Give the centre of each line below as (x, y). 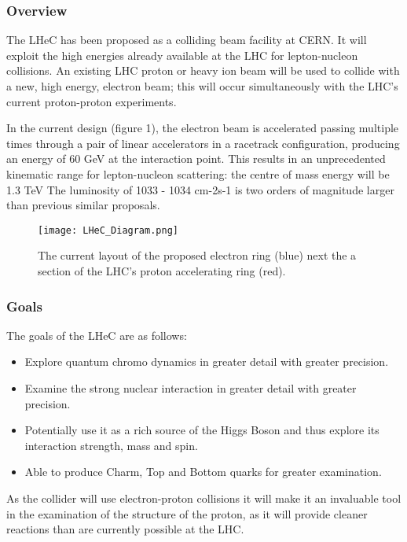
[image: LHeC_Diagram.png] (108, 230)
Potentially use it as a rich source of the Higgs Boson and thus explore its (202, 430)
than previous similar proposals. (83, 205)
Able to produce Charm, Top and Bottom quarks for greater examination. (203, 472)
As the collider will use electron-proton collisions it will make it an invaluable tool (204, 498)
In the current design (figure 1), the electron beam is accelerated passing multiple (203, 128)
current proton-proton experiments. (92, 101)
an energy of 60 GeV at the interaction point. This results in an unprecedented (196, 159)
